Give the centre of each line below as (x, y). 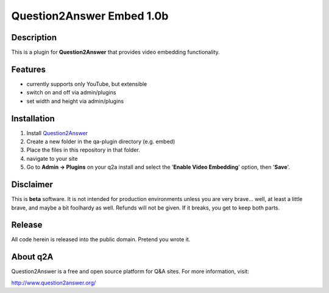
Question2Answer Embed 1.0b (90, 16)
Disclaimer (32, 185)
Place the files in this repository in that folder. (83, 150)
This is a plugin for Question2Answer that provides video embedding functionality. (116, 52)
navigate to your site (52, 158)
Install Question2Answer (57, 133)
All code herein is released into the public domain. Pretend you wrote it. (101, 239)
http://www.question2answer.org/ (54, 283)
